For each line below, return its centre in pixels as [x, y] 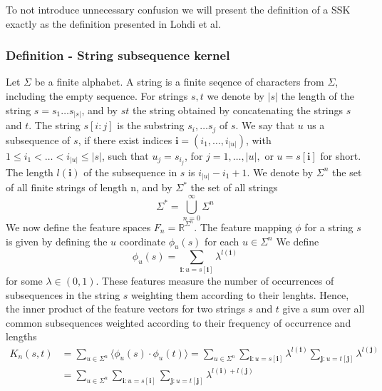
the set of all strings [234, 187]
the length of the [318, 96]
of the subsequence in [130, 172]
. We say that [265, 125]
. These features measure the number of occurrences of [215, 281]
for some [24, 281]
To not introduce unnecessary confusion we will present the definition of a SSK [178, 9]
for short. [341, 155]
